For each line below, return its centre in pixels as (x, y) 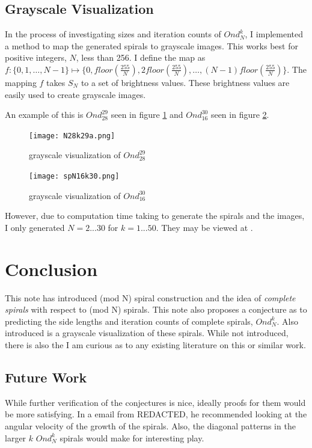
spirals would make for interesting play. (132, 437)
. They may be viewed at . (204, 227)
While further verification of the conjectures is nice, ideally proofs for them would (155, 402)
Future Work (46, 377)
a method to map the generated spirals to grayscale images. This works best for (151, 45)
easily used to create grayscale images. (75, 94)
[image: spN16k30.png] (74, 176)
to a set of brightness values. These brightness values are (185, 82)
